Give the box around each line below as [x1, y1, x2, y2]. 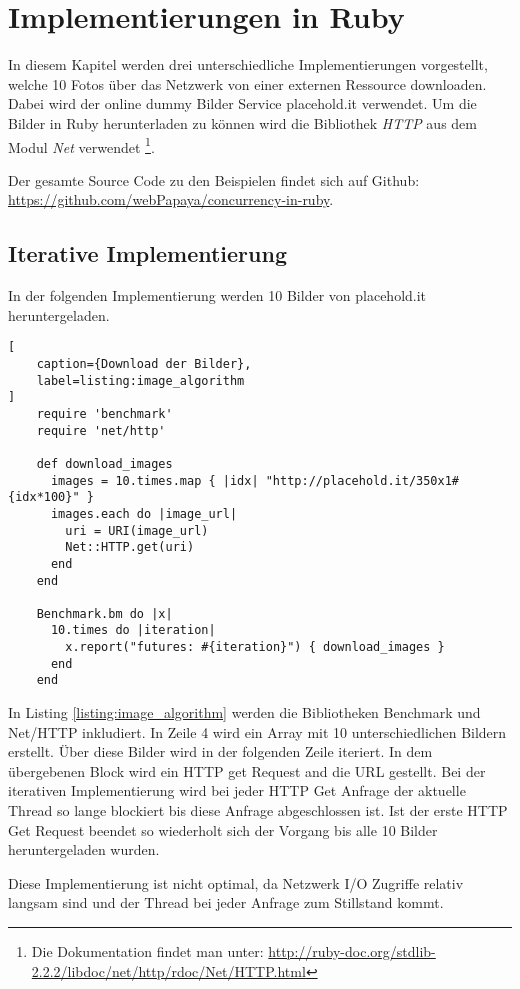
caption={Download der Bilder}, [36, 356, 252, 371]
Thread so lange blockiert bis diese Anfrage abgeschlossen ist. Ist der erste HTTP [8, 800, 508, 821]
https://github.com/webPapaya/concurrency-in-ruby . [8, 189, 334, 210]
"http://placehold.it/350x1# [265, 473, 460, 488]
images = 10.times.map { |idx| [50, 473, 259, 488]
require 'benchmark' [36, 406, 173, 421]
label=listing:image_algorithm [36, 373, 245, 388]
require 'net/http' [36, 423, 166, 438]
